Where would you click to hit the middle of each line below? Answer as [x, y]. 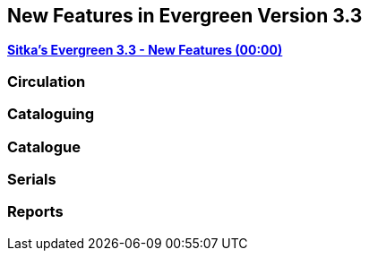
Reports [35, 212]
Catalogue [44, 146]
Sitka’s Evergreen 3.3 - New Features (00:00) [145, 50]
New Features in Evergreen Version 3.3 [185, 16]
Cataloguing [51, 114]
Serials [32, 179]
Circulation [47, 81]
